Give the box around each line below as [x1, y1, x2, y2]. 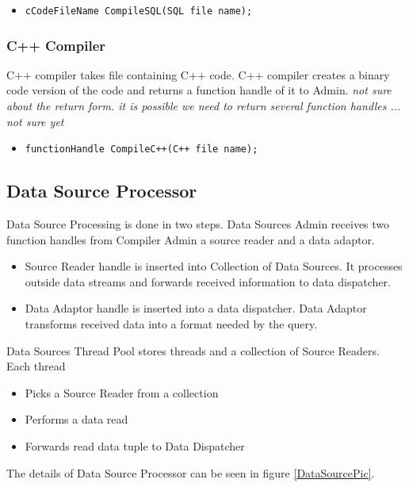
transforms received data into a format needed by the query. [25, 316, 318, 332]
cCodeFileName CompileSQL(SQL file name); [25, 6, 253, 17]
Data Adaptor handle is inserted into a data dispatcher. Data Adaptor [25, 300, 367, 316]
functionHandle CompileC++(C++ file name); [25, 144, 258, 155]
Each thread [6, 358, 66, 374]
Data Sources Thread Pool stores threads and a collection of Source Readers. [6, 342, 380, 359]
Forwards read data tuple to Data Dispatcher [25, 438, 245, 454]
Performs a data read [25, 411, 128, 428]
